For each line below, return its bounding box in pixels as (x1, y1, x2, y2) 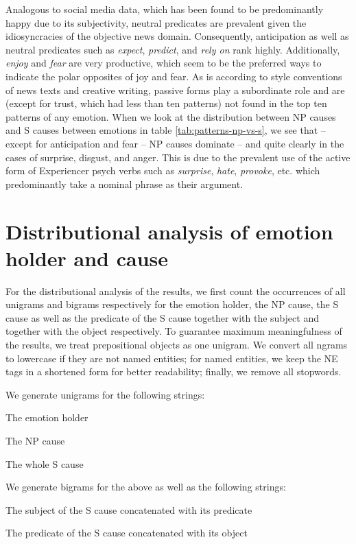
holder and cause (5, 244, 169, 272)
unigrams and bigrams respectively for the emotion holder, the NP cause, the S (5, 297, 339, 311)
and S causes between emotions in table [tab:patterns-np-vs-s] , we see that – (5, 123, 326, 137)
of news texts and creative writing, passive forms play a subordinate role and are (5, 82, 345, 97)
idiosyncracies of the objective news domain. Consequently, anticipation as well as (5, 29, 349, 43)
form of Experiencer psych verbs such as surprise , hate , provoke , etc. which (5, 163, 320, 178)
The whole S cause (5, 456, 84, 471)
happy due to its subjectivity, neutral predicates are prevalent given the (5, 15, 307, 29)
